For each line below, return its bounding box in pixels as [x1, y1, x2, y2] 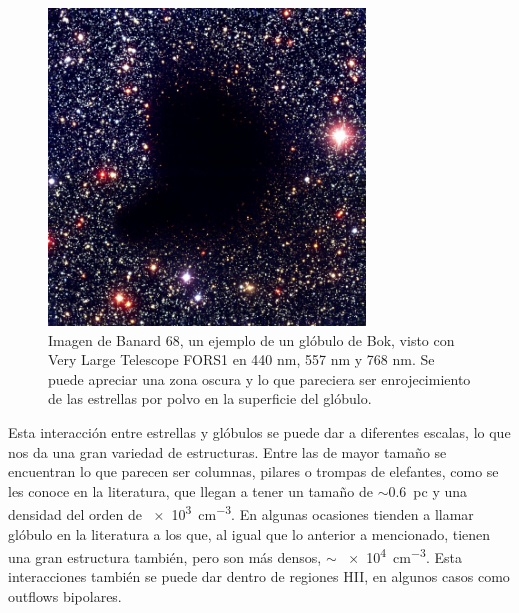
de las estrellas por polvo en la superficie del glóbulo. [48, 388, 372, 409]
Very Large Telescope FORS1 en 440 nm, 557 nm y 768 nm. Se [48, 349, 435, 370]
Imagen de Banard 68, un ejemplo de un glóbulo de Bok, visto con [48, 329, 455, 350]
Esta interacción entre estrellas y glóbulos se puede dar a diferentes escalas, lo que [8, 421, 511, 442]
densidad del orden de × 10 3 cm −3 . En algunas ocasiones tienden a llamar [8, 501, 474, 524]
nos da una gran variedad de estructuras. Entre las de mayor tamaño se [8, 441, 447, 462]
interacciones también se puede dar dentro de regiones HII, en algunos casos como [8, 566, 510, 587]
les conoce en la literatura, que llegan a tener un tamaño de [8, 480, 373, 501]
